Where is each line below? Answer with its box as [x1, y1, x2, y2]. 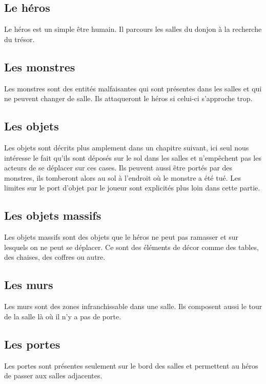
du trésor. [4, 33, 35, 44]
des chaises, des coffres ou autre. [4, 252, 106, 262]
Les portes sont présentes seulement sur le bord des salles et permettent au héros [4, 360, 258, 371]
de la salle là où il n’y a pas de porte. [4, 311, 121, 321]
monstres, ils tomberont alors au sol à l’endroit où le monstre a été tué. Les [4, 172, 241, 183]
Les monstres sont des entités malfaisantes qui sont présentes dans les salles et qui [4, 83, 262, 93]
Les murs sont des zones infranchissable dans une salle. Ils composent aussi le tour [4, 301, 262, 312]
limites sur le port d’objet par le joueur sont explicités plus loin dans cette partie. [4, 182, 260, 193]
